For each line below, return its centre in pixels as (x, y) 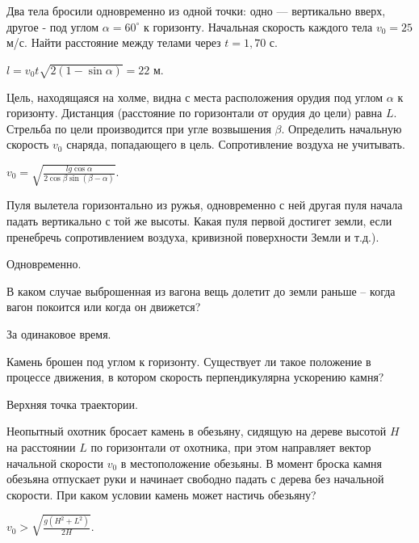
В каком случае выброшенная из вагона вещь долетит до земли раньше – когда (201, 290)
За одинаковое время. (59, 334)
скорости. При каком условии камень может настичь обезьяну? (161, 494)
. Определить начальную (341, 128)
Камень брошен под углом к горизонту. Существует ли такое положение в (189, 361)
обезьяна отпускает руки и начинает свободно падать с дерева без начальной (195, 479)
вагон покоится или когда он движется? (104, 307)
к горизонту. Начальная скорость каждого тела (258, 26)
